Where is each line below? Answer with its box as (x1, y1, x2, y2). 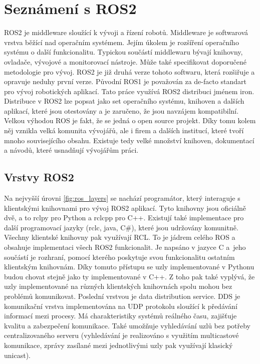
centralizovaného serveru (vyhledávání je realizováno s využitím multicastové (4, 330, 239, 340)
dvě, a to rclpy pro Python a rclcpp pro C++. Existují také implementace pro (4, 212, 244, 223)
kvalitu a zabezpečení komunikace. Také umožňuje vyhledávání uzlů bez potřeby (4, 320, 250, 330)
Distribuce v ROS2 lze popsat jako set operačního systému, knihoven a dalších (4, 96, 244, 106)
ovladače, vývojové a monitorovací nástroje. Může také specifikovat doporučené (4, 56, 247, 67)
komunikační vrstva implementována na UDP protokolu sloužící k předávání (4, 300, 237, 311)
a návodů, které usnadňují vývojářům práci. (4, 145, 139, 155)
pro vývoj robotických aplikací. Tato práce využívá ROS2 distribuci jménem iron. (4, 86, 254, 96)
